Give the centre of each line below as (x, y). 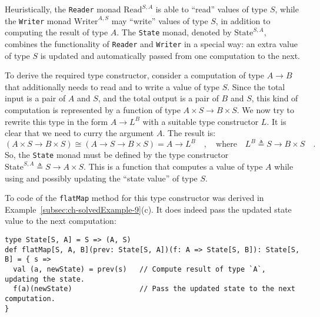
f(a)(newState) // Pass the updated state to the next (154, 289)
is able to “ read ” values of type (211, 9)
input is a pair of (35, 98)
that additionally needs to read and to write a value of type (112, 86)
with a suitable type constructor (201, 121)
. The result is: (189, 133)
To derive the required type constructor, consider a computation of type (135, 75)
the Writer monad (38, 20)
